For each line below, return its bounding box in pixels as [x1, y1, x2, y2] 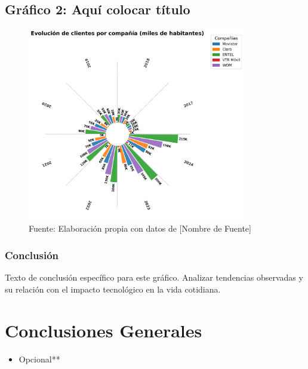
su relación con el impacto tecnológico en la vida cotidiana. [5, 282, 221, 295]
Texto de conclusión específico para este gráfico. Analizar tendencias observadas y [5, 271, 303, 284]
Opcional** [19, 352, 60, 365]
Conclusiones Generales [5, 318, 202, 342]
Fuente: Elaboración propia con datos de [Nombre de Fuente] [29, 222, 251, 235]
